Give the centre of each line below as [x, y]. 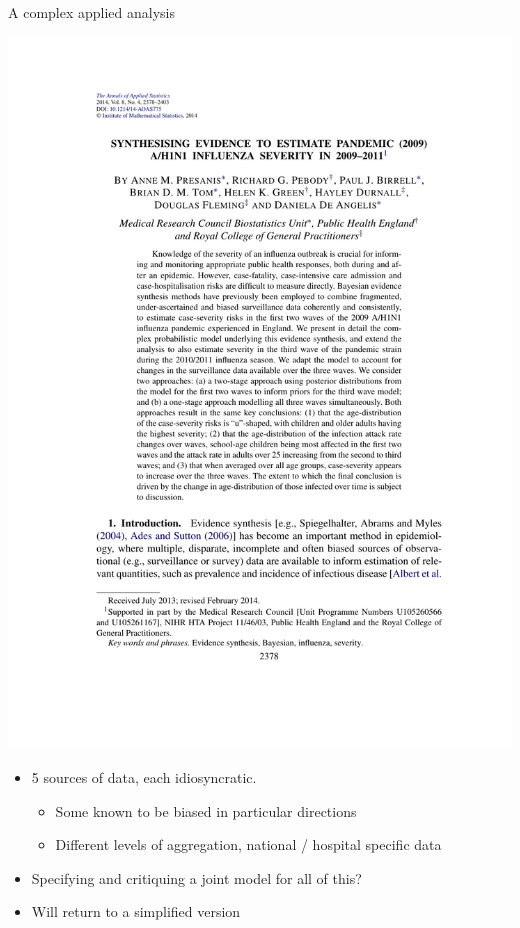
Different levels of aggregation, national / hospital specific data [248, 844]
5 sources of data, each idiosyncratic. [144, 777]
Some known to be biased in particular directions [206, 810]
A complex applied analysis [91, 12]
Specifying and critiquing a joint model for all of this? [196, 877]
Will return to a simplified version [136, 911]
